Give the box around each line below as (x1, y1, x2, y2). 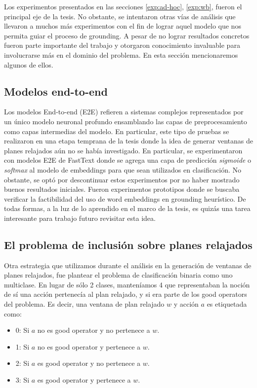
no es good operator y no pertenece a (37, 325, 150, 335)
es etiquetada (207, 299, 247, 309)
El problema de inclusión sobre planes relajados (4, 237, 253, 252)
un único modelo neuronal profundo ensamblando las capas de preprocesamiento (4, 116, 247, 126)
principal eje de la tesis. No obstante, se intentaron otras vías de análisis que (4, 11, 236, 21)
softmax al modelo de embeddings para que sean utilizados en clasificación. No (4, 164, 242, 175)
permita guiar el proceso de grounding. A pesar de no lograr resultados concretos (4, 30, 250, 40)
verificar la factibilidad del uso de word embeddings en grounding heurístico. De (4, 193, 246, 204)
